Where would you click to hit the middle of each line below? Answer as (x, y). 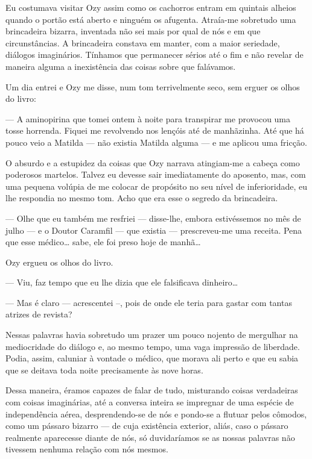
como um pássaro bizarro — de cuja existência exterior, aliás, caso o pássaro (147, 426)
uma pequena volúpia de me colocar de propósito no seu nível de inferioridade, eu (157, 186)
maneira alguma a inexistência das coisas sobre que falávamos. (121, 66)
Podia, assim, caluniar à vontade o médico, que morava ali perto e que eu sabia (152, 358)
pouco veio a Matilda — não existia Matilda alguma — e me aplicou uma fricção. (156, 142)
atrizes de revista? (39, 314)
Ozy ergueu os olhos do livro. (59, 262)
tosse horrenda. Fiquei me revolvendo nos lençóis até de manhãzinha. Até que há (155, 130)
